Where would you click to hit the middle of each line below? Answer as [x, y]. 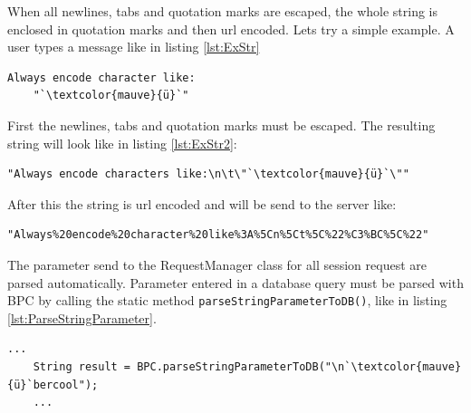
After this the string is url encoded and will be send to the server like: [202, 203]
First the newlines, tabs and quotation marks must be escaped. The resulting [221, 125]
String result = [82, 366]
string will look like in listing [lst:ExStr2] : [122, 143]
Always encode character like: [101, 77]
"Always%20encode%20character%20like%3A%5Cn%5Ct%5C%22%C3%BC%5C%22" [218, 235]
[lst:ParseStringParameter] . [82, 317]
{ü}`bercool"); [53, 384]
